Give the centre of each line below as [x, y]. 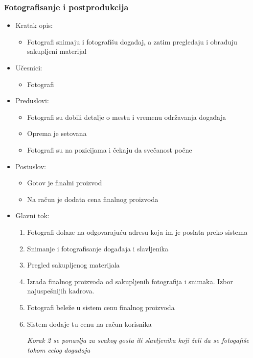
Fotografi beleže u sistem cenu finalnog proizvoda [101, 307]
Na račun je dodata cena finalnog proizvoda [93, 199]
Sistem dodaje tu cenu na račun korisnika [89, 324]
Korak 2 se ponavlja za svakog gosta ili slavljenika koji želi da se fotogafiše [138, 340]
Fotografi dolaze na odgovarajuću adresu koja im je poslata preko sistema [137, 232]
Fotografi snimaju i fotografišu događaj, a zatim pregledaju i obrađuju [132, 41]
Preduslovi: [32, 101]
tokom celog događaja [59, 349]
